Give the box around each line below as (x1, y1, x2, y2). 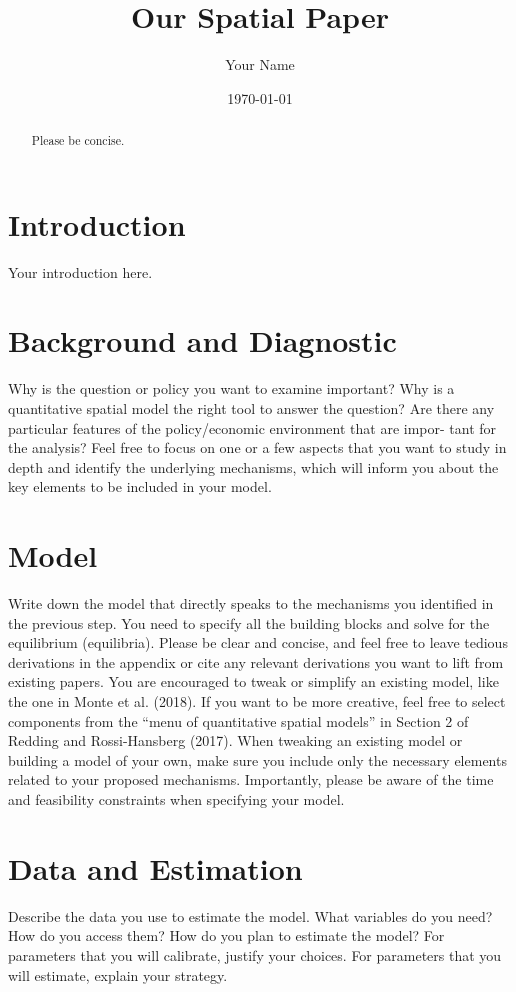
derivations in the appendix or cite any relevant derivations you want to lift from (8, 651, 504, 672)
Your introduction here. (8, 261, 153, 282)
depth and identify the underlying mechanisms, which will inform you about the (8, 456, 499, 477)
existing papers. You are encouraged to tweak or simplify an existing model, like (8, 671, 499, 692)
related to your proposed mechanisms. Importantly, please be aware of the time (8, 769, 494, 790)
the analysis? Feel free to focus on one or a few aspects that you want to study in (8, 437, 507, 458)
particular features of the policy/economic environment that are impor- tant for (8, 417, 497, 438)
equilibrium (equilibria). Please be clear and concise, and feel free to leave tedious (8, 632, 508, 653)
